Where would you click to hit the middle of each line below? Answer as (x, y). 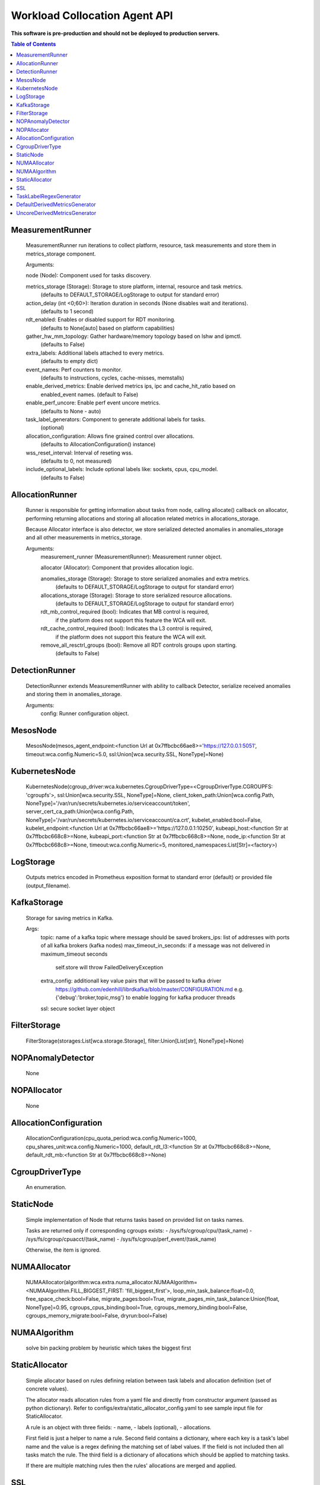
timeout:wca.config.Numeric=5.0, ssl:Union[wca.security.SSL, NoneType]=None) (125, 754)
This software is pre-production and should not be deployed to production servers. (115, 33)
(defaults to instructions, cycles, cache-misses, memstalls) (113, 378)
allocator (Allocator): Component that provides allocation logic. (117, 568)
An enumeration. (46, 1187)
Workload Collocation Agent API (92, 15)
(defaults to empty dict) (69, 361)
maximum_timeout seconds (74, 954)
